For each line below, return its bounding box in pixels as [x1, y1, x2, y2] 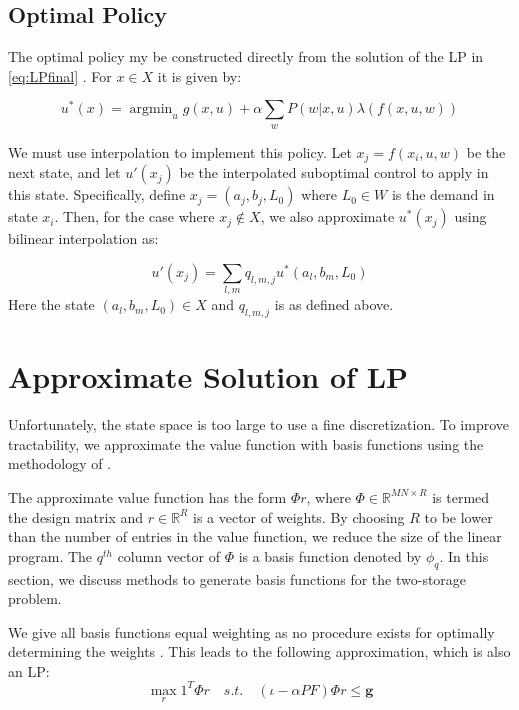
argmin [129, 102, 173, 117]
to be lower [424, 506, 493, 527]
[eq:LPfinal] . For [8, 65, 112, 86]
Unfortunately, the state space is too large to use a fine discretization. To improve [8, 414, 510, 435]
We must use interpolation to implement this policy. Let [8, 141, 352, 162]
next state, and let [8, 162, 121, 183]
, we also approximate [260, 206, 395, 227]
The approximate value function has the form [8, 486, 287, 507]
